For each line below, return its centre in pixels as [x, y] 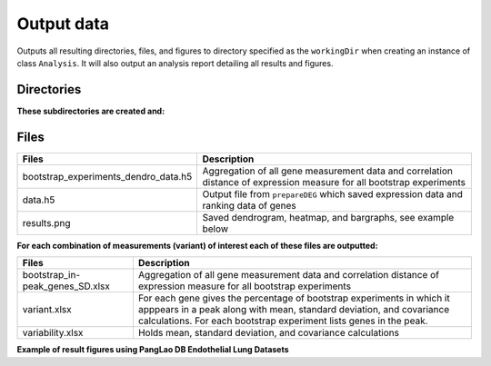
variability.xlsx [53, 333]
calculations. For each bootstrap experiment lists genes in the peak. [283, 321]
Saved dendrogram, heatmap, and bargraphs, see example [328, 217]
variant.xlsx [47, 310]
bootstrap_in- [51, 275]
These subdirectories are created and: [91, 111]
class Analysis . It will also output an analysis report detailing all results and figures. [175, 63]
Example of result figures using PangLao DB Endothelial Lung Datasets [153, 350]
